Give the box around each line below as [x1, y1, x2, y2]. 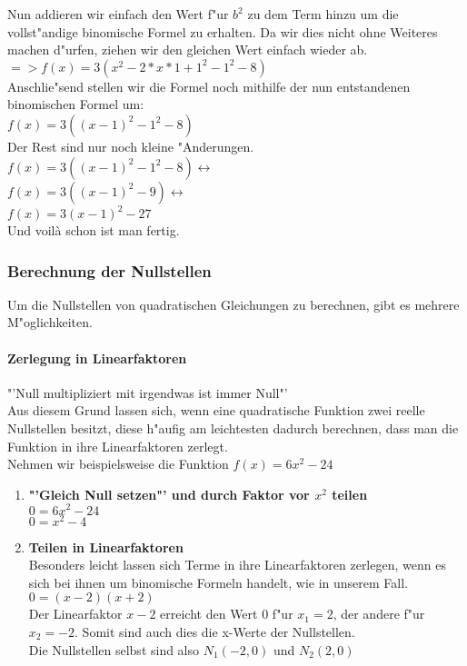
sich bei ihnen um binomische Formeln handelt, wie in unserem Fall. [28, 572, 409, 591]
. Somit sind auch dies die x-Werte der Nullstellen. [75, 621, 355, 641]
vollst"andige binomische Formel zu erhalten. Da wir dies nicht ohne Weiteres [7, 22, 438, 41]
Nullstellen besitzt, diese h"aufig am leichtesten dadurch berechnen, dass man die [7, 419, 459, 438]
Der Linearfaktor [28, 604, 123, 623]
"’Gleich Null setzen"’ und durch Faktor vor [28, 484, 310, 503]
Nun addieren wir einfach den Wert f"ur [7, 5, 229, 23]
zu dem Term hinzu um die [247, 5, 399, 23]
